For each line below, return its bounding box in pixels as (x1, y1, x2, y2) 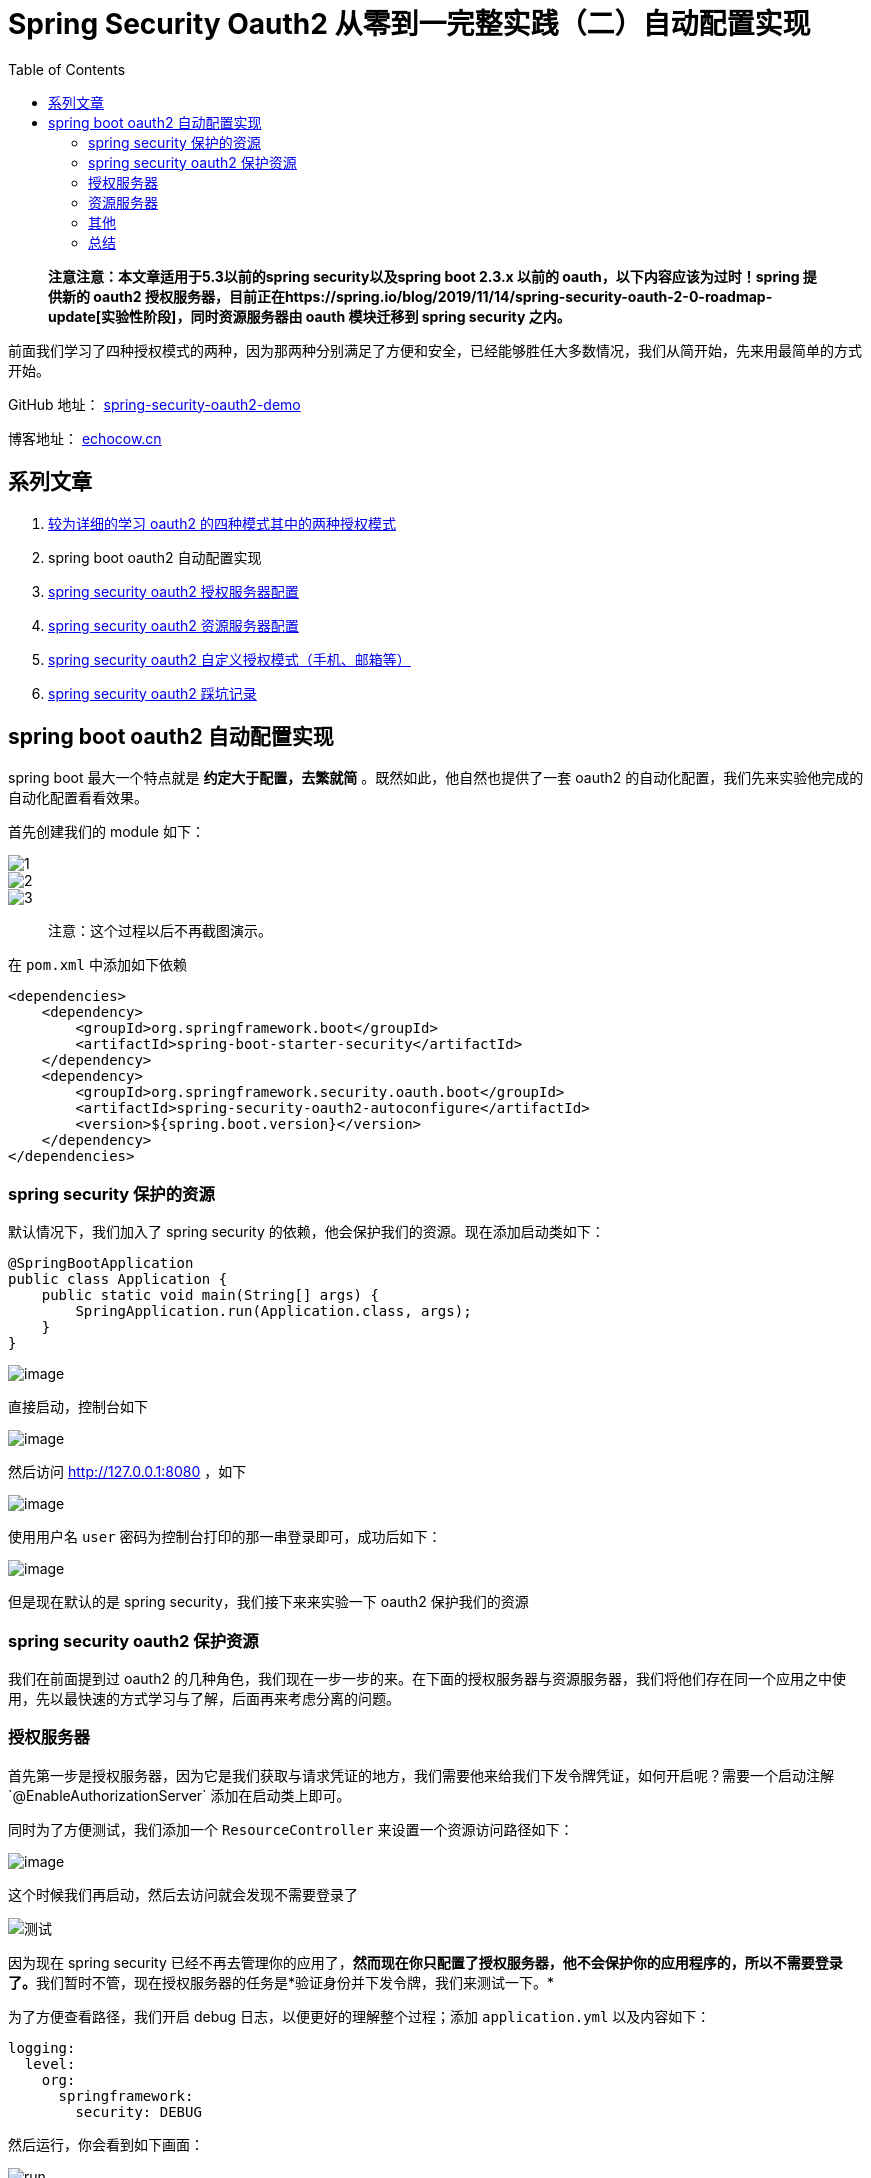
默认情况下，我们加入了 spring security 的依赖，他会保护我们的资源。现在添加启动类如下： (8, 1223, 605, 1241)
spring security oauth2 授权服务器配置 (48, 582, 299, 600)
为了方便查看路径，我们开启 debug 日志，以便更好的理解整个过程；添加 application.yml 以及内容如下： (8, 2007, 711, 2025)
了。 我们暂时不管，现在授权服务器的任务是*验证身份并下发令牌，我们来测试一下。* (8, 1973, 555, 1991)
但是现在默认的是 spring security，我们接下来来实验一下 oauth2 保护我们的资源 (8, 1593, 529, 1611)
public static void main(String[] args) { (41, 1287, 379, 1304)
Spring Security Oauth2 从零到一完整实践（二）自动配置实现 (8, 7, 811, 41)
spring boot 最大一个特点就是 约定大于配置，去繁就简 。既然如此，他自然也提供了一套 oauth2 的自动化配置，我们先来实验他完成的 (8, 769, 864, 787)
